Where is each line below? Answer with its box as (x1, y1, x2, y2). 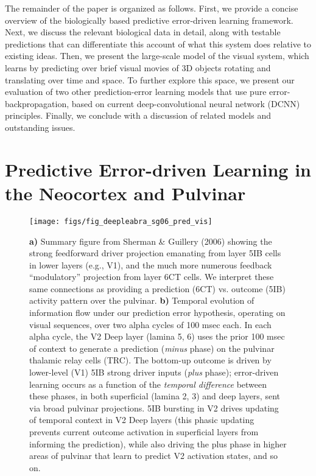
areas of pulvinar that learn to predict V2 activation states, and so (29, 449, 278, 462)
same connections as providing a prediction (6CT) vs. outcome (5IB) (29, 282, 286, 295)
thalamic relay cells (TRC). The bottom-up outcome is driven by (29, 354, 272, 366)
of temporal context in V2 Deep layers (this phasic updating (29, 413, 255, 426)
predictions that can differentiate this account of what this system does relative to (5, 37, 311, 50)
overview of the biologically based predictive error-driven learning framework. (5, 13, 293, 26)
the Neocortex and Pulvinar (5, 180, 246, 205)
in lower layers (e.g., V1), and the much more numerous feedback (29, 258, 272, 271)
